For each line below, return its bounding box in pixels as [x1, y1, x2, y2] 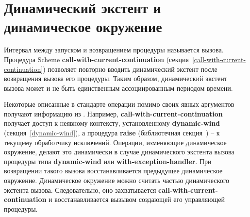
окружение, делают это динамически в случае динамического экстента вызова [4, 147, 234, 157]
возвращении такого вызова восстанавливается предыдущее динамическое [4, 166, 223, 176]
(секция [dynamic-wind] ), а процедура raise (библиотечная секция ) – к [4, 128, 220, 138]
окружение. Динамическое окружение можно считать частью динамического [4, 175, 230, 185]
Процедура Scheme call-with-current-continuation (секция [4, 54, 189, 64]
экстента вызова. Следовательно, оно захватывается [4, 184, 156, 195]
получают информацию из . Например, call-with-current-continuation [4, 108, 223, 118]
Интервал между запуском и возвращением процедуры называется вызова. [4, 45, 224, 55]
